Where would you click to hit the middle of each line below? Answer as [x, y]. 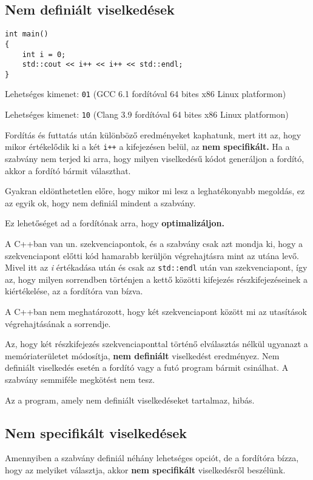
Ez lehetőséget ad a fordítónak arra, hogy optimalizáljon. [115, 223]
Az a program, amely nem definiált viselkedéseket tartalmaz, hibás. [130, 400]
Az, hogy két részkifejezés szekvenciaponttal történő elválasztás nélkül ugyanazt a [156, 344]
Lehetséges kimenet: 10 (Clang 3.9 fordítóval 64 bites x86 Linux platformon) [147, 114]
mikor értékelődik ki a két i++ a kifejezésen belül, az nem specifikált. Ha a [147, 147]
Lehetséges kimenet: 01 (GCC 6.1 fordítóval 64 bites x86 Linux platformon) [146, 94]
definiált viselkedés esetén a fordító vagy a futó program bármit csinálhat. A [147, 367]
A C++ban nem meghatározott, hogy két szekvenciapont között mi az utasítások [156, 312]
